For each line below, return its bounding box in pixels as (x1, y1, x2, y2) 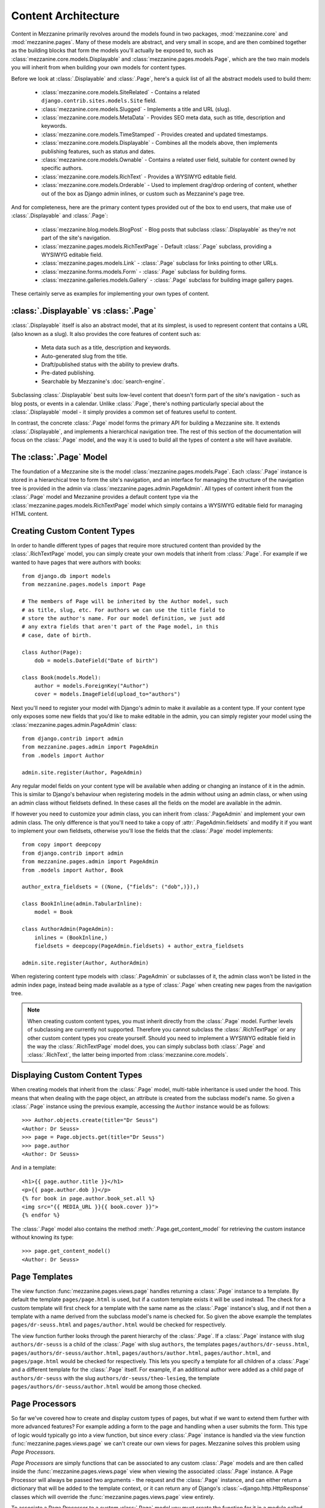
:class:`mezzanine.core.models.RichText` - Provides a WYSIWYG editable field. (41, 173, 237, 180)
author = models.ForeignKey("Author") (34, 682, 149, 689)
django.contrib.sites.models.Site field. (41, 97, 157, 104)
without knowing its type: (11, 1234, 74, 1241)
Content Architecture (11, 9, 120, 22)
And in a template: (11, 1164, 57, 1171)
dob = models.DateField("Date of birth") (34, 657, 159, 664)
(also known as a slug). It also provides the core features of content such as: (11, 330, 201, 337)
